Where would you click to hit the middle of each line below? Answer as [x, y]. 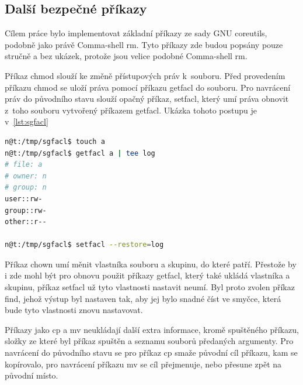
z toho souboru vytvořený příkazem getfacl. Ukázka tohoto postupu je [131, 110]
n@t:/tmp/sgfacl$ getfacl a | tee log [80, 153]
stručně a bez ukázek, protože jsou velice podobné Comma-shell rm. [126, 56]
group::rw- [26, 210]
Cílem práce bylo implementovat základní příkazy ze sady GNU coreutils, [136, 33]
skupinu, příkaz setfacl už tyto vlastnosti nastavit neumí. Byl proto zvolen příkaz [150, 287]
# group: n [26, 188]
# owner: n [26, 176]
